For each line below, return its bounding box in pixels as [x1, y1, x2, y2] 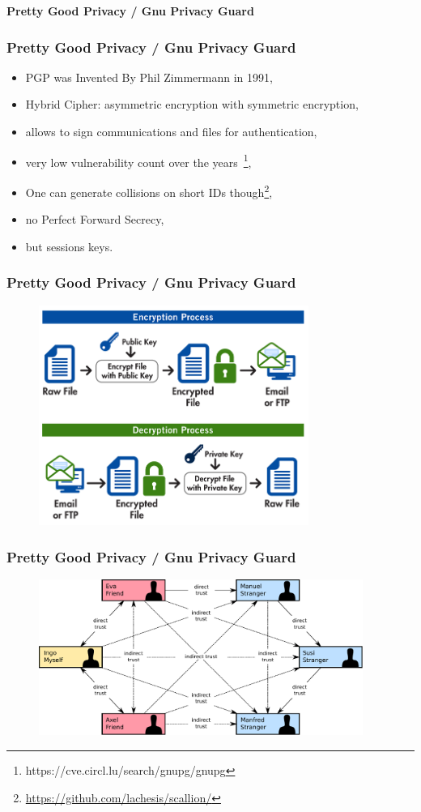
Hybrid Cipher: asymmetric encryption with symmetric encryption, [25, 96, 359, 113]
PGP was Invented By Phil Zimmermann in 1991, [25, 68, 273, 85]
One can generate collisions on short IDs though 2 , [25, 181, 273, 200]
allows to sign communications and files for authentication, [25, 123, 317, 139]
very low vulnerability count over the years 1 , [25, 151, 252, 170]
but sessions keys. [25, 237, 113, 254]
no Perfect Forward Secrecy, [25, 211, 164, 228]
